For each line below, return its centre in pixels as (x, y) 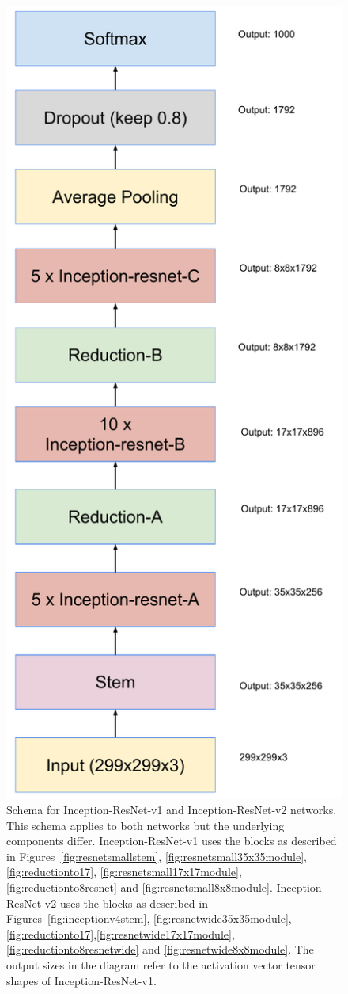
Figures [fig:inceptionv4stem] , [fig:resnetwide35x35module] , (149, 918)
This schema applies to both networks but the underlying (146, 825)
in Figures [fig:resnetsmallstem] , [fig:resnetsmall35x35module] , (157, 856)
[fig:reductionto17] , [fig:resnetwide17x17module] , (121, 933)
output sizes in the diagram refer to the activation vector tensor (161, 964)
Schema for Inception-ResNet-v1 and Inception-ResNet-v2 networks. (172, 809)
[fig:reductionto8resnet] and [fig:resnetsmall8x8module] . (140, 887)
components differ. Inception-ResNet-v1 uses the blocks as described (172, 841)
